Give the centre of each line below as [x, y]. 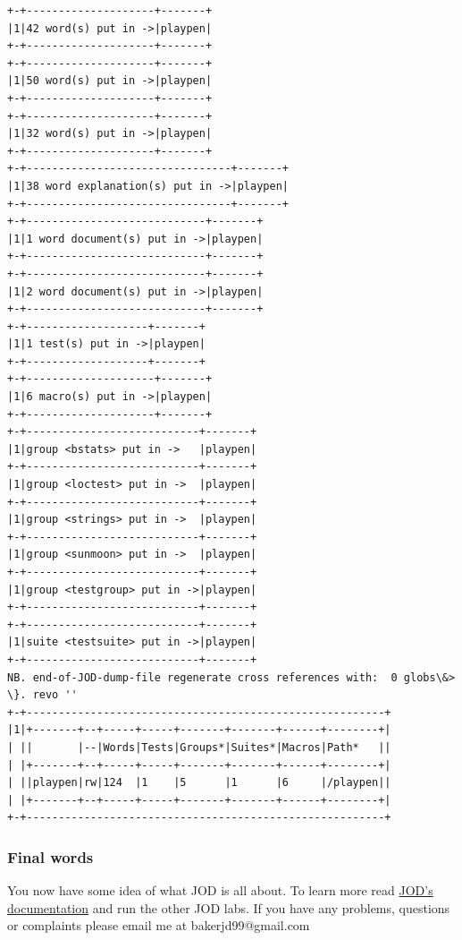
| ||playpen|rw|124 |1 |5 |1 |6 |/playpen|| [199, 783]
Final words [50, 856]
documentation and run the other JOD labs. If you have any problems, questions [229, 907]
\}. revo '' [42, 695]
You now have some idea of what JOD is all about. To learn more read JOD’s [220, 890]
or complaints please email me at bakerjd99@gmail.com [159, 925]
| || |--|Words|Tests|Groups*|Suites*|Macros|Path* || [199, 747]
